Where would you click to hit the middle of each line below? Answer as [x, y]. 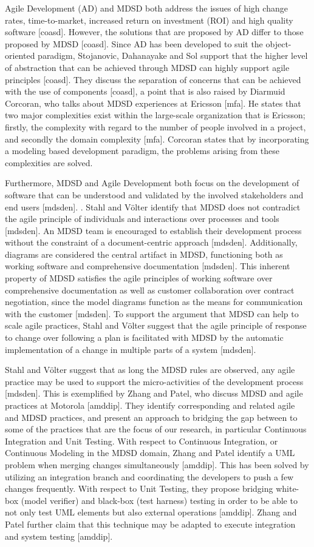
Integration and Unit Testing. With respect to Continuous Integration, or [142, 441]
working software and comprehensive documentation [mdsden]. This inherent [148, 266]
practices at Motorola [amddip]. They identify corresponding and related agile [150, 405]
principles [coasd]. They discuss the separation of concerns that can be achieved [153, 79]
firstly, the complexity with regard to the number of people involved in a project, [155, 126]
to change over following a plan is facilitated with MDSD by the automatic [144, 337]
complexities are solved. [49, 162]
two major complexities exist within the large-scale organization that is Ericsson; [155, 115]
